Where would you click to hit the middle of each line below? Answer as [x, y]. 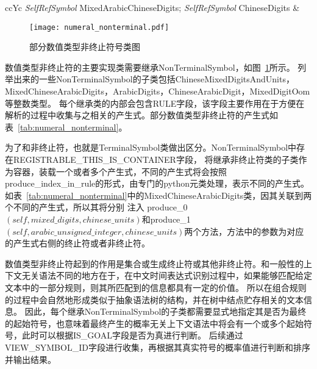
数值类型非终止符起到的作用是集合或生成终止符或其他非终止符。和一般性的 [154, 263]
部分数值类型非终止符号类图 [85, 47]
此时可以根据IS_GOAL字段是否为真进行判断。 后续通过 [132, 335]
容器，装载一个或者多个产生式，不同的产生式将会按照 [120, 171]
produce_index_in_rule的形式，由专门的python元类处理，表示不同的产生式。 [157, 183]
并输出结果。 [30, 359]
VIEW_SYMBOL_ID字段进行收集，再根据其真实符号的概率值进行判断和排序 [158, 347]
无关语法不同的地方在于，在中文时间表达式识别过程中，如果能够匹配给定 [167, 275]
